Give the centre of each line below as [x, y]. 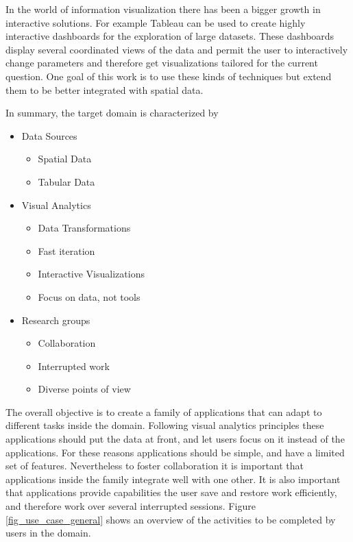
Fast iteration [66, 250]
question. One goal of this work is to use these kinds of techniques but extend [169, 76]
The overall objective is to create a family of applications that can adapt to [164, 411]
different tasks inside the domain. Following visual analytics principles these [165, 425]
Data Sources [49, 135]
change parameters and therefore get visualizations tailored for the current [162, 63]
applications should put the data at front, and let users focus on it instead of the [175, 439]
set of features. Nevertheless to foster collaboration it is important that [155, 466]
